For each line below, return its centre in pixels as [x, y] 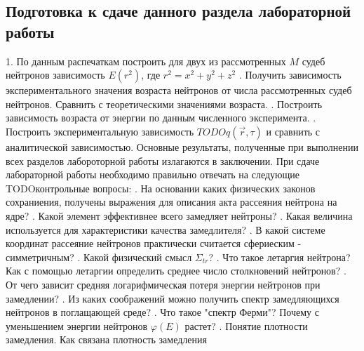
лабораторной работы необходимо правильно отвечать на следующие [153, 174]
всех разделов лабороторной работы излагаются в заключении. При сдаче [163, 160]
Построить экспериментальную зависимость [100, 131]
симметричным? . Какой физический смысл [99, 257]
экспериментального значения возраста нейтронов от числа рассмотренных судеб [179, 90]
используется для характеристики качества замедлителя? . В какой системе [166, 229]
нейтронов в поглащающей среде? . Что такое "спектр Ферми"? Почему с [162, 312]
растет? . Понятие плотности [246, 325]
